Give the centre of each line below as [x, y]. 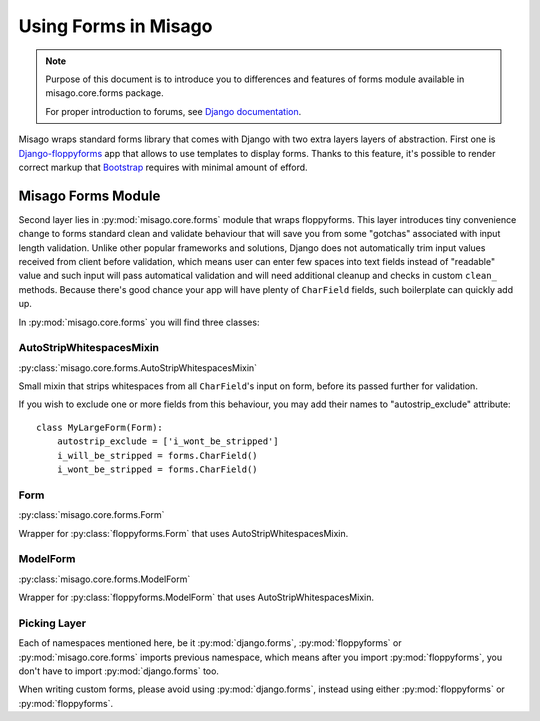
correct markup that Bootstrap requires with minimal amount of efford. [163, 167]
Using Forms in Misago [115, 26]
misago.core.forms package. [104, 93]
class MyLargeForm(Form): [100, 427]
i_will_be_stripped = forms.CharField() [157, 455]
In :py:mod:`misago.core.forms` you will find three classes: [139, 322]
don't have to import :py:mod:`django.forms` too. [119, 671]
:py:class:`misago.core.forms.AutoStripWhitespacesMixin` [138, 367]
